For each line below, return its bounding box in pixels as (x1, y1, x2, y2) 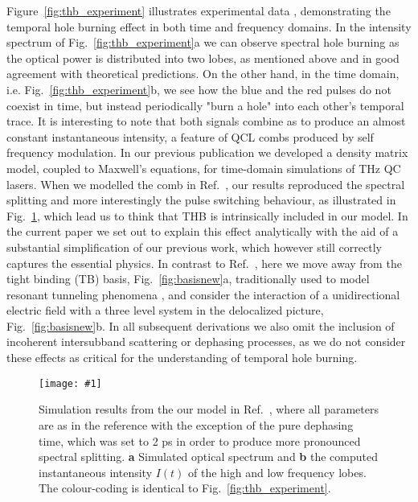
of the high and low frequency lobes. (188, 463, 367, 480)
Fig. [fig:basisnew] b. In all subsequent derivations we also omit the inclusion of (6, 317, 395, 334)
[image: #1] (39, 377, 102, 389)
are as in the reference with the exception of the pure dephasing (39, 416, 354, 433)
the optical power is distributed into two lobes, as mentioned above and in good (6, 49, 400, 66)
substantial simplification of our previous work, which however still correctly (6, 238, 382, 255)
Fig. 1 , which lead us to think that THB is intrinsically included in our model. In (6, 207, 408, 224)
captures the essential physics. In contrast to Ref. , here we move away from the (6, 254, 402, 271)
